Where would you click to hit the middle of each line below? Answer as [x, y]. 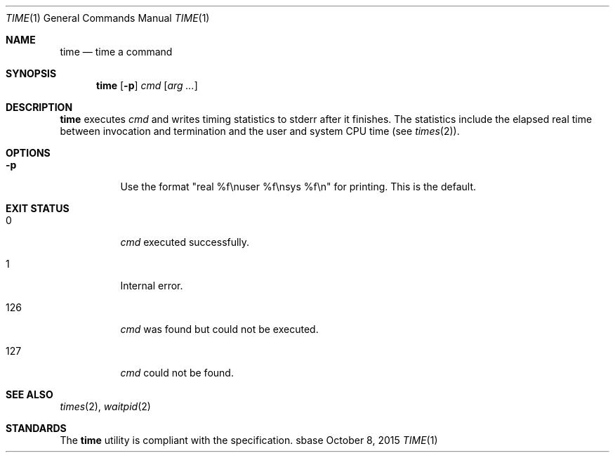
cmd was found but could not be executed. [219, 329]
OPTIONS [28, 153]
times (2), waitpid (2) [105, 406]
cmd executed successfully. [185, 242]
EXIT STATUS [38, 208]
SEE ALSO [29, 394]
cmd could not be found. [177, 373]
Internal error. [152, 286]
